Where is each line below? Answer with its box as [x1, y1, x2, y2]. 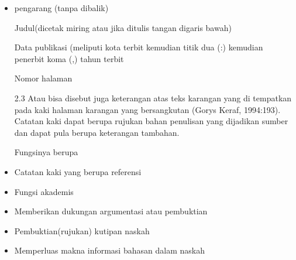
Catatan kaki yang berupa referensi [14, 165, 142, 177]
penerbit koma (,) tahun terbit [14, 52, 124, 64]
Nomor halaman [14, 72, 73, 84]
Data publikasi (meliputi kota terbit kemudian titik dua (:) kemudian [14, 41, 263, 53]
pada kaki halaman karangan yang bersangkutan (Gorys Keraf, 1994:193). [14, 103, 281, 115]
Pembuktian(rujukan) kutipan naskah [14, 224, 150, 237]
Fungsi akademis [14, 185, 74, 197]
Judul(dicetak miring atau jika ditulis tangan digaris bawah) [14, 21, 232, 33]
